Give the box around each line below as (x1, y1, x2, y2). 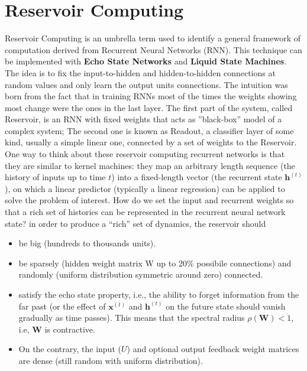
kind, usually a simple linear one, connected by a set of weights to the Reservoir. (5, 136, 297, 148)
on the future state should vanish (166, 300, 286, 312)
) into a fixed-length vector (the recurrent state (111, 171, 282, 183)
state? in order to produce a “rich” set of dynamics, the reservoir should (5, 217, 266, 229)
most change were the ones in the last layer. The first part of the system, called (5, 101, 293, 113)
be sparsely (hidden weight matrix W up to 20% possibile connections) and (18, 256, 292, 269)
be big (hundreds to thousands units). (18, 237, 156, 249)
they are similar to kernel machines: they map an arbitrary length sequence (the (5, 159, 295, 171)
